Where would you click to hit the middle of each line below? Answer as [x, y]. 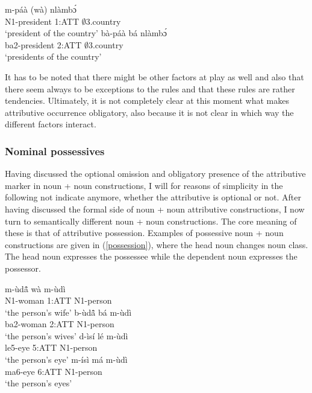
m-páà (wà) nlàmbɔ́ [41, 9]
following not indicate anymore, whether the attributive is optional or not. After [153, 197]
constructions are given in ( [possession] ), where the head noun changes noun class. [157, 244]
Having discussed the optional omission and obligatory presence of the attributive [155, 174]
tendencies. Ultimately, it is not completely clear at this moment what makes [147, 101]
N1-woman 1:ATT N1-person [58, 300]
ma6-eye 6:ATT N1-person [54, 371]
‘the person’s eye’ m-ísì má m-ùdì [66, 359]
